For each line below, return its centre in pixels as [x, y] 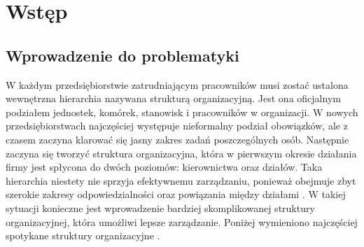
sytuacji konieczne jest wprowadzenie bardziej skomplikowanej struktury [160, 207]
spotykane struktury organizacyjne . [83, 235]
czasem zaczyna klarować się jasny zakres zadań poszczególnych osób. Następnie [177, 139]
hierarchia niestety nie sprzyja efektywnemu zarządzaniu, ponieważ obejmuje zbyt [181, 180]
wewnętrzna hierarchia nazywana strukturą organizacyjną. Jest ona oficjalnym [173, 98]
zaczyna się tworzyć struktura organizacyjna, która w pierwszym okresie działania [181, 153]
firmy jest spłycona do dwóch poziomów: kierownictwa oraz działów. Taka [164, 167]
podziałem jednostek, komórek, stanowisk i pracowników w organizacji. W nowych [182, 112]
